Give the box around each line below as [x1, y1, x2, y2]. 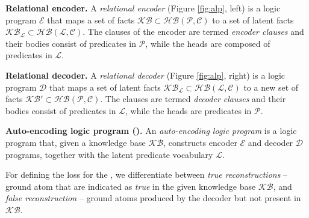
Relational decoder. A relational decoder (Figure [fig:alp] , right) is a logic [5, 68, 286, 81]
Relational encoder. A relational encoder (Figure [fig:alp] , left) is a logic [5, 2, 281, 14]
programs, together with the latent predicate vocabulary [5, 148, 213, 160]
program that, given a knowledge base [5, 136, 146, 148]
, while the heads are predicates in [125, 104, 252, 117]
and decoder [248, 136, 293, 148]
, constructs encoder [163, 136, 237, 148]
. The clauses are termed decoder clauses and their [100, 92, 286, 105]
